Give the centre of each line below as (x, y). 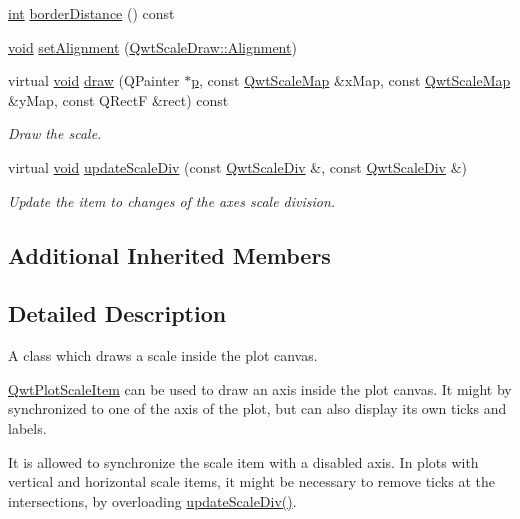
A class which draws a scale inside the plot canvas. (163, 355)
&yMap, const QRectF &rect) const (118, 99)
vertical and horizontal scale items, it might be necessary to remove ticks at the (251, 481)
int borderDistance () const (91, 13)
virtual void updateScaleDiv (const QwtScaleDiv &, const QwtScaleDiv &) (237, 166)
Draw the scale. (55, 133)
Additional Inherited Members (169, 254)
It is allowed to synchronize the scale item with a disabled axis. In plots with (243, 461)
